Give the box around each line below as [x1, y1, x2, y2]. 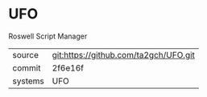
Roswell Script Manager [8, 31, 88, 41]
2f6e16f [52, 62, 85, 73]
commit [12, 62, 41, 73]
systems [12, 75, 44, 87]
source [12, 49, 39, 60]
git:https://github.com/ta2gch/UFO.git [52, 49, 196, 60]
